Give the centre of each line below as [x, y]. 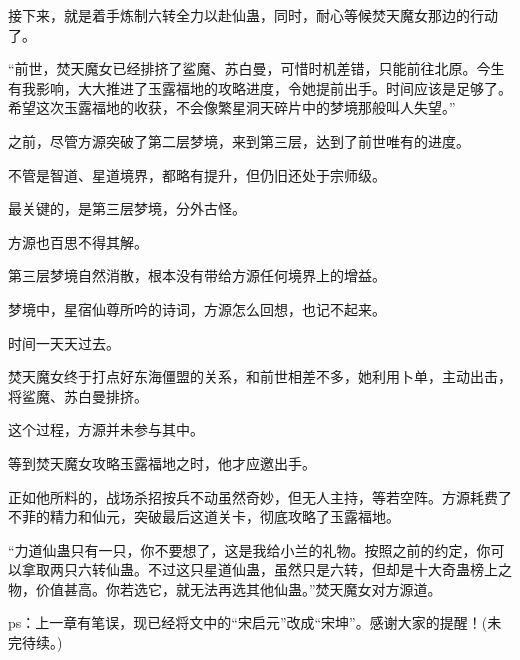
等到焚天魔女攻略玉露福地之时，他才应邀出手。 [162, 462]
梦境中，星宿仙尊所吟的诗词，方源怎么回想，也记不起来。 [197, 308]
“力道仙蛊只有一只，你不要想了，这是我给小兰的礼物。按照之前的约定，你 [249, 549]
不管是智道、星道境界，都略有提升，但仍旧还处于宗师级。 [197, 174]
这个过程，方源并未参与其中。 [106, 429]
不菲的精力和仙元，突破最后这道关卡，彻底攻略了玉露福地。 [204, 516]
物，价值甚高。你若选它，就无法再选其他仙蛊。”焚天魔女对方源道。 [225, 588]
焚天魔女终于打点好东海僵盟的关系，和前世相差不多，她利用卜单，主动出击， [260, 376]
